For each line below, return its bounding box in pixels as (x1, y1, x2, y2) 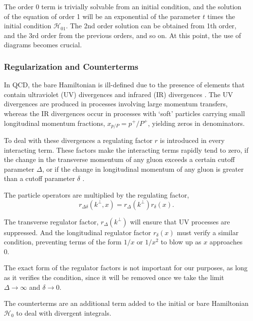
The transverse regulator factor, (4, 216, 99, 226)
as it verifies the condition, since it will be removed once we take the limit (4, 272, 224, 282)
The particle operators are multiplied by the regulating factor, (4, 189, 189, 200)
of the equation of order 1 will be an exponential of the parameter (4, 11, 200, 21)
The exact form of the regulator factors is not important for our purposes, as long (4, 262, 248, 273)
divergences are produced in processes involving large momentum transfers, (4, 99, 228, 109)
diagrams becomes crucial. (4, 40, 82, 50)
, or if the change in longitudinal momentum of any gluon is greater (42, 163, 244, 174)
